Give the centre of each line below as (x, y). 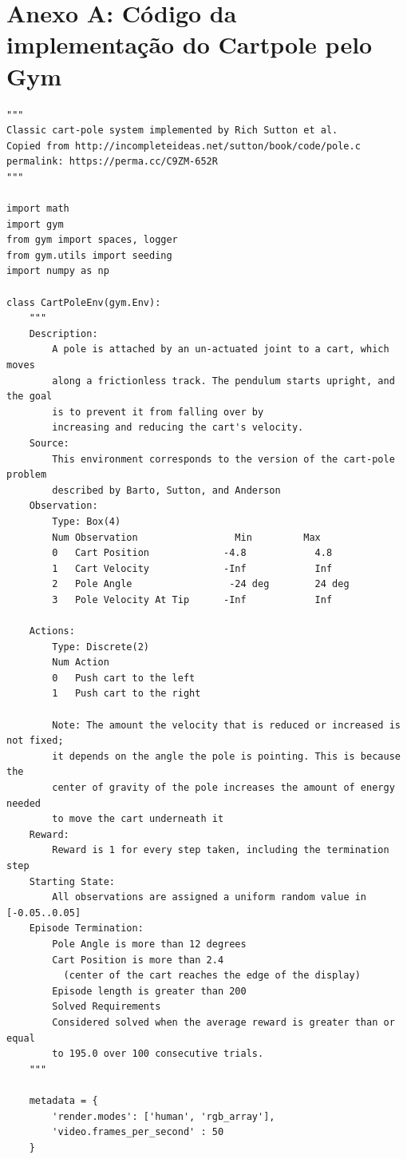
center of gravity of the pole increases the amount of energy (223, 788)
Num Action (81, 663)
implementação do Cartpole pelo (190, 44)
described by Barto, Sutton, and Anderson (166, 490)
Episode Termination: (86, 929)
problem (27, 475)
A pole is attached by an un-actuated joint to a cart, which (221, 349)
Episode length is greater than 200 (149, 991)
